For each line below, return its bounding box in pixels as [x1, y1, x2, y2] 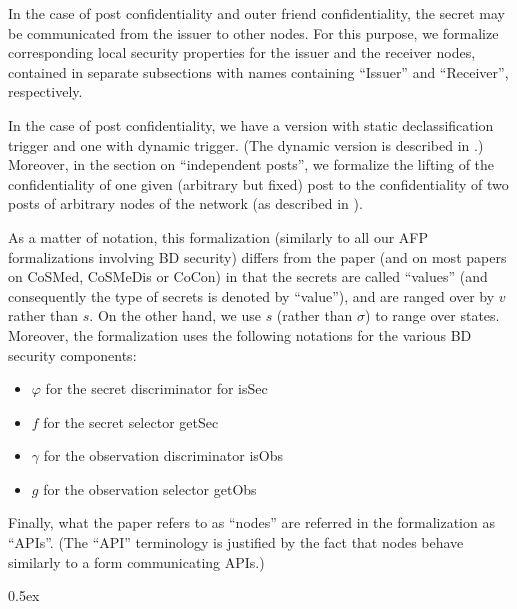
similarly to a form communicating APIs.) [8, 551, 265, 572]
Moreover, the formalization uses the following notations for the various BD [8, 324, 472, 345]
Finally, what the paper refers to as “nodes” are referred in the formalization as [8, 512, 495, 533]
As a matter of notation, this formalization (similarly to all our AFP [8, 226, 429, 247]
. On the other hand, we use [89, 305, 261, 326]
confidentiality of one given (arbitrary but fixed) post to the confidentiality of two [8, 173, 509, 194]
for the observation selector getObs [43, 478, 257, 499]
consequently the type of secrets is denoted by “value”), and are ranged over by [8, 285, 495, 306]
